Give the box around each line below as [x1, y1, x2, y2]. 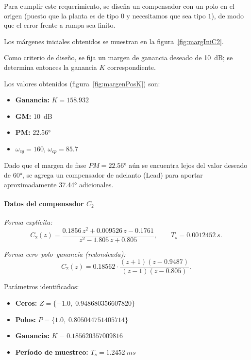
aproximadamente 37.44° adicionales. [4, 179, 114, 189]
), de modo [211, 10, 244, 20]
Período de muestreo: [15, 346, 88, 357]
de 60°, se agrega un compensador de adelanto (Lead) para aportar [4, 169, 203, 180]
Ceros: [15, 297, 37, 308]
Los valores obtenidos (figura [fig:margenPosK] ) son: [4, 78, 160, 88]
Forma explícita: [4, 216, 52, 227]
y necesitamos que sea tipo [126, 10, 206, 20]
